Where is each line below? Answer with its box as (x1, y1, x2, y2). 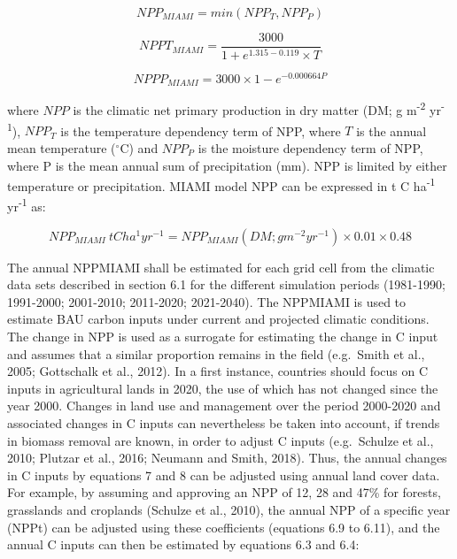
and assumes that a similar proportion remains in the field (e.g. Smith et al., (7, 344, 425, 363)
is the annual (356, 121, 427, 140)
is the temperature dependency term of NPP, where (60, 121, 341, 140)
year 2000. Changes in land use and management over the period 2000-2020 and (7, 396, 441, 415)
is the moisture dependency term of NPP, (198, 138, 423, 157)
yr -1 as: (7, 195, 46, 216)
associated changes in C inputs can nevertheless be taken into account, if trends (7, 414, 440, 432)
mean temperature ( (7, 138, 116, 157)
